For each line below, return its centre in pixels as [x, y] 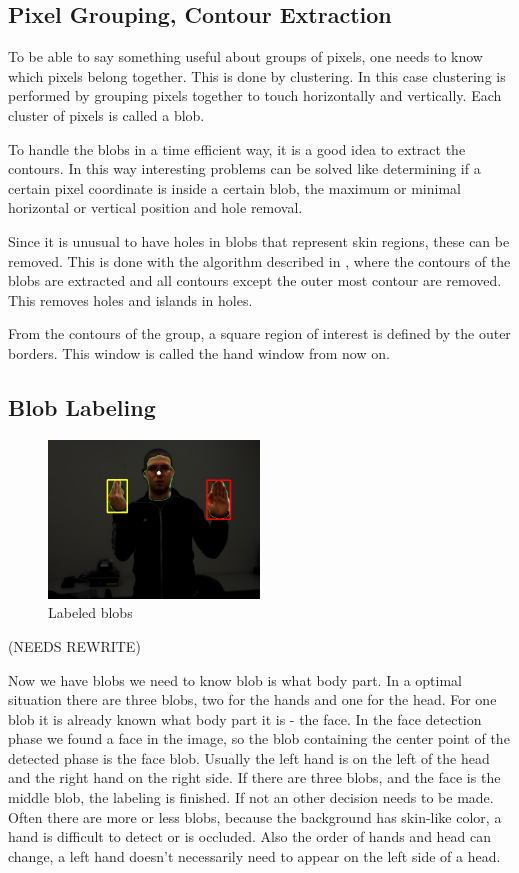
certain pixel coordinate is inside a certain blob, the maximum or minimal [234, 187]
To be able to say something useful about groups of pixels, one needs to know [245, 56]
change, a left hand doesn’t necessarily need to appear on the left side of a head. [254, 855]
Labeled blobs [90, 612]
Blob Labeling [82, 406]
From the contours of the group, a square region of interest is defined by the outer [259, 333]
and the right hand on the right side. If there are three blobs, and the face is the [254, 777]
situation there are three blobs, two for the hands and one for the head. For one [252, 699]
